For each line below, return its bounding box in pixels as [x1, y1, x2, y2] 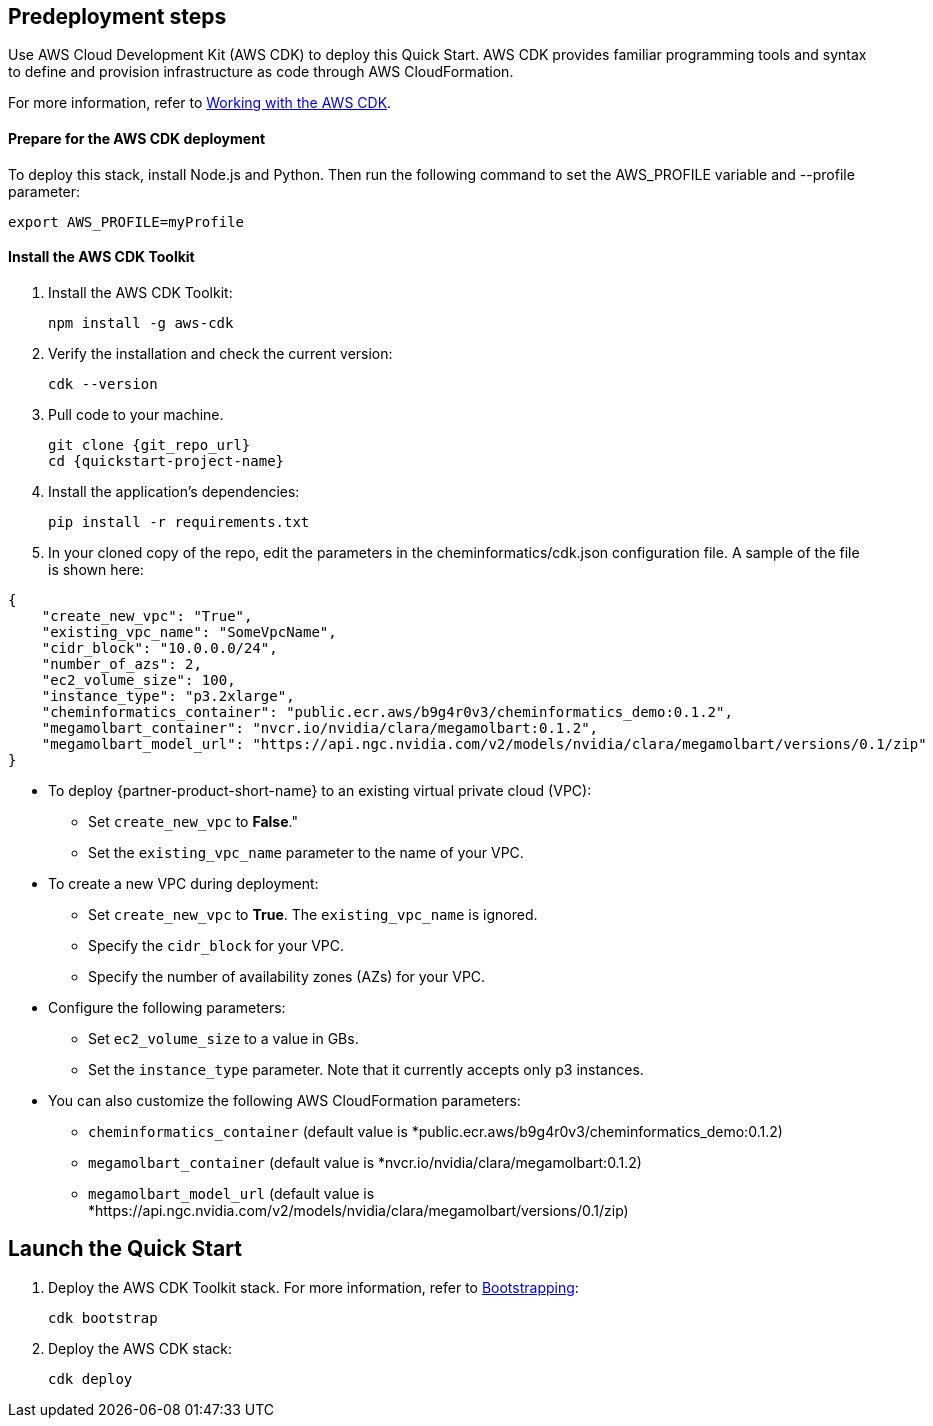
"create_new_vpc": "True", [41, 607, 253, 624]
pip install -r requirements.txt [48, 513, 310, 530]
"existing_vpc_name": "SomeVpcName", [41, 623, 337, 640]
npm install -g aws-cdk [48, 314, 234, 331]
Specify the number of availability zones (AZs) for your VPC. [88, 967, 486, 985]
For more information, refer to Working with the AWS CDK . [8, 94, 392, 112]
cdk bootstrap [48, 1309, 158, 1326]
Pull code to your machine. [48, 405, 224, 423]
